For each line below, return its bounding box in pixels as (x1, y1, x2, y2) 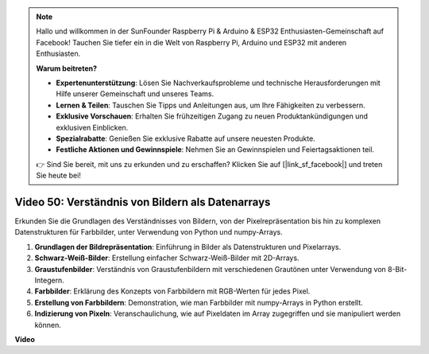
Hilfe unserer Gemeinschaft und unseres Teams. (56, 89, 214, 99)
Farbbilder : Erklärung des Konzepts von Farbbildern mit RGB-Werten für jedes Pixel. (34, 286, 311, 296)
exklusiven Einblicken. (56, 123, 129, 132)
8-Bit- (388, 264, 408, 274)
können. (34, 320, 61, 329)
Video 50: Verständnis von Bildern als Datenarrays (14, 195, 271, 208)
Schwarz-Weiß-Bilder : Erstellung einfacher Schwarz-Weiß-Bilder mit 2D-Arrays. (34, 253, 300, 263)
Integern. (34, 275, 65, 285)
